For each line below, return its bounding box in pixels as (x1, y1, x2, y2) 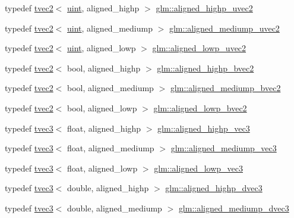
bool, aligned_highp (67, 61, 141, 74)
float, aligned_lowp (67, 161, 138, 174)
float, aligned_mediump (67, 142, 154, 154)
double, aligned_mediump (67, 201, 162, 214)
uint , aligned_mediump (67, 21, 153, 34)
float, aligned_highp (67, 122, 141, 134)
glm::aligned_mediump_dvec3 (178, 201, 289, 214)
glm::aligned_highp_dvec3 (165, 182, 263, 194)
